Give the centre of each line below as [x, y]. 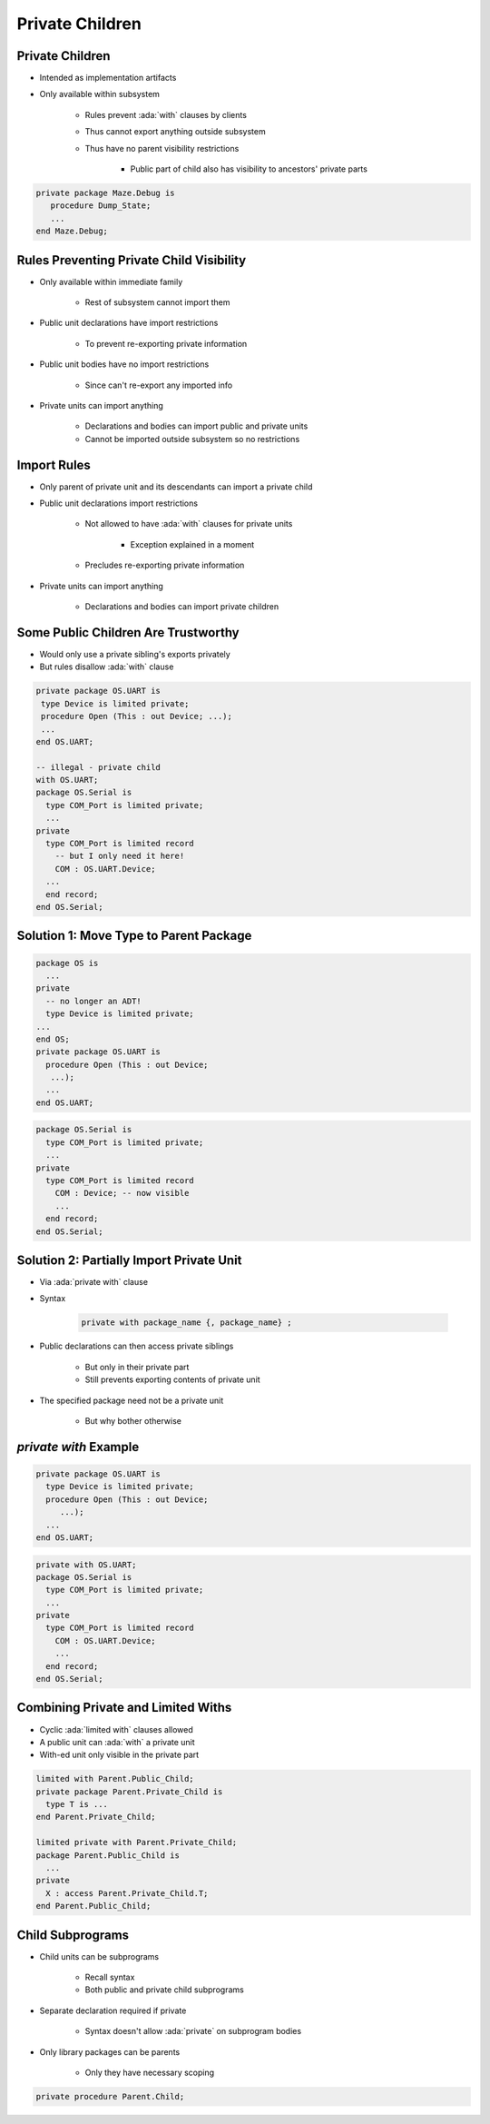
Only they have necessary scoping [150, 2073]
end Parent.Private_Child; [96, 1817]
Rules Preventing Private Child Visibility [132, 260]
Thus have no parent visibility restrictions [162, 148]
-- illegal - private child [98, 767]
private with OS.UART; [86, 1565]
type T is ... [77, 1804]
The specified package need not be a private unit [132, 1400]
